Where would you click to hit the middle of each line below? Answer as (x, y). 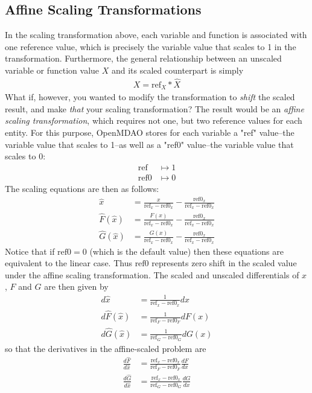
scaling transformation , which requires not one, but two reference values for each (154, 120)
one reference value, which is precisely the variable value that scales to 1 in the (151, 46)
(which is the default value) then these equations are (186, 251)
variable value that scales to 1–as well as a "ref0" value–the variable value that (149, 144)
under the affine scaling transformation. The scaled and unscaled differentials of (152, 274)
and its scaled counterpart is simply (177, 70)
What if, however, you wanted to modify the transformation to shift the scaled (150, 97)
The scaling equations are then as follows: (82, 188)
